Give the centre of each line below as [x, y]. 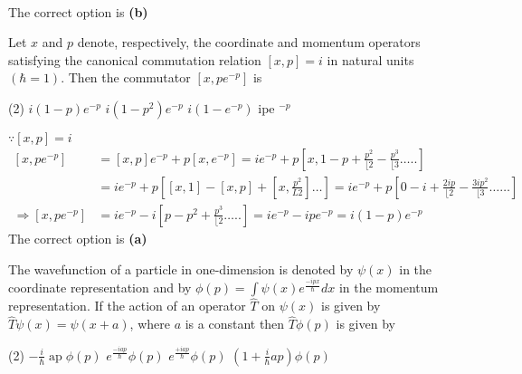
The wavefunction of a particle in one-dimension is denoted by [181, 269]
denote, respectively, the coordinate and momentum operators [249, 42]
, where [150, 324]
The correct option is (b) [78, 11]
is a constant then [235, 324]
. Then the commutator [126, 77]
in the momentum [389, 288]
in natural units [370, 59]
